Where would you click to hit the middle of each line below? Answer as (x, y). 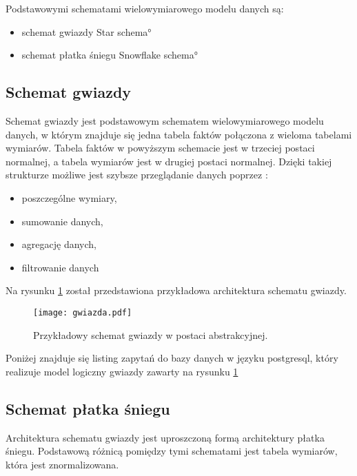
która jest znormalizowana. (62, 464)
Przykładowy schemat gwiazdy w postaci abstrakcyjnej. (151, 334)
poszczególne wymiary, (69, 197)
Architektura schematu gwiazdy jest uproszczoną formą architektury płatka (165, 437)
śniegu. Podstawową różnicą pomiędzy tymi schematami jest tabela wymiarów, (172, 451)
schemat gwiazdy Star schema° (86, 31)
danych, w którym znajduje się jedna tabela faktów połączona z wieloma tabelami (179, 134)
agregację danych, (59, 244)
